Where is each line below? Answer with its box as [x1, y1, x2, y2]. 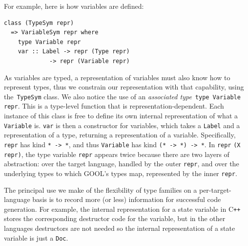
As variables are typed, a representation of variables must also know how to [4, 72, 230, 82]
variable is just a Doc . [4, 232, 68, 243]
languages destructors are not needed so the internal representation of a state [4, 223, 235, 233]
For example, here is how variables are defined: [4, 1, 144, 11]
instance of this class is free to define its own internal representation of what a [4, 111, 238, 121]
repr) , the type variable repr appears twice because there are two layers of [4, 149, 229, 159]
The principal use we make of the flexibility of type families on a [4, 184, 197, 195]
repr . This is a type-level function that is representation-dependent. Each [4, 101, 224, 111]
